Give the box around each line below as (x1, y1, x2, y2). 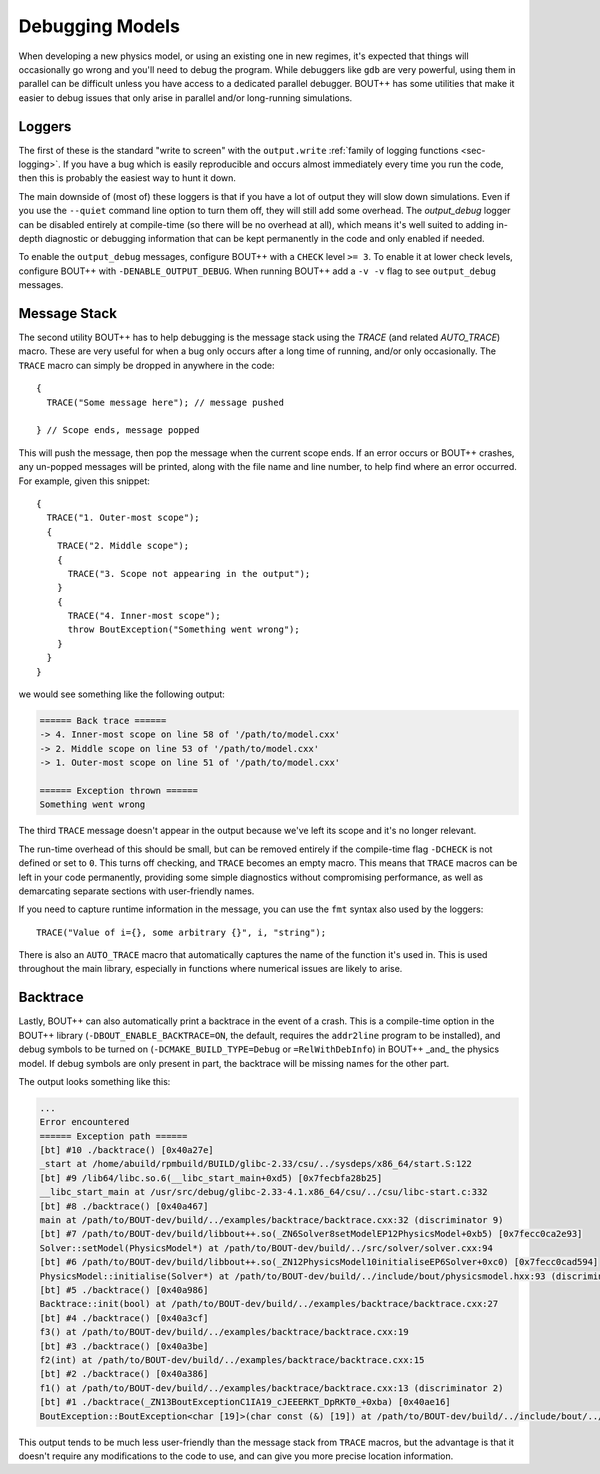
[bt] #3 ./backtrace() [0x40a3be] (39, 1340, 209, 1352)
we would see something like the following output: (18, 688, 225, 700)
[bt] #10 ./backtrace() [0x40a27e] (39, 1145, 214, 1156)
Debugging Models (18, 15, 180, 37)
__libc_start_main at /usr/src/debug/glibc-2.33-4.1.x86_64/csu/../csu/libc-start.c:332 (39, 1186, 489, 1198)
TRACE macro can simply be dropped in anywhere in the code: (18, 359, 275, 371)
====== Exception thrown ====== (39, 785, 199, 796)
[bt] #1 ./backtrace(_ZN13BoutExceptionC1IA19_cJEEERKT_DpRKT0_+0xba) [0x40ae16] (39, 1396, 452, 1408)
